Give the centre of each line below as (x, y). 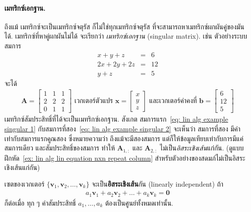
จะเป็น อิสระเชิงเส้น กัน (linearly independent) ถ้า (158, 183)
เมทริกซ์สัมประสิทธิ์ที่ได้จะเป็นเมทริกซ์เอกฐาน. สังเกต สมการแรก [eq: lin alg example (116, 119)
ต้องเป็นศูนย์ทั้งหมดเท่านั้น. (139, 202)
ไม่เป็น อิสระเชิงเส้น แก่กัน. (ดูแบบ (202, 148)
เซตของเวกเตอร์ (24, 183)
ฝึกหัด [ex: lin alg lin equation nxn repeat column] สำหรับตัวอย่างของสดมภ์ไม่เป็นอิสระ (125, 158)
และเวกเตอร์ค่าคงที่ (173, 101)
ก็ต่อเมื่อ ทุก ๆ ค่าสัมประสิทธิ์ (40, 202)
